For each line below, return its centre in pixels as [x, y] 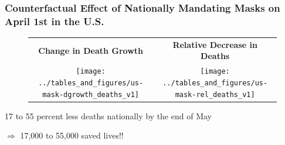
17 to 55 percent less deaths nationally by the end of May [108, 115]
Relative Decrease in [215, 44]
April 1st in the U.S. [55, 21]
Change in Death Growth [91, 50]
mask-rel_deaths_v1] [215, 94]
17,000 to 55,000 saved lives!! [72, 135]
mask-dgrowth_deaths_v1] [91, 94]
